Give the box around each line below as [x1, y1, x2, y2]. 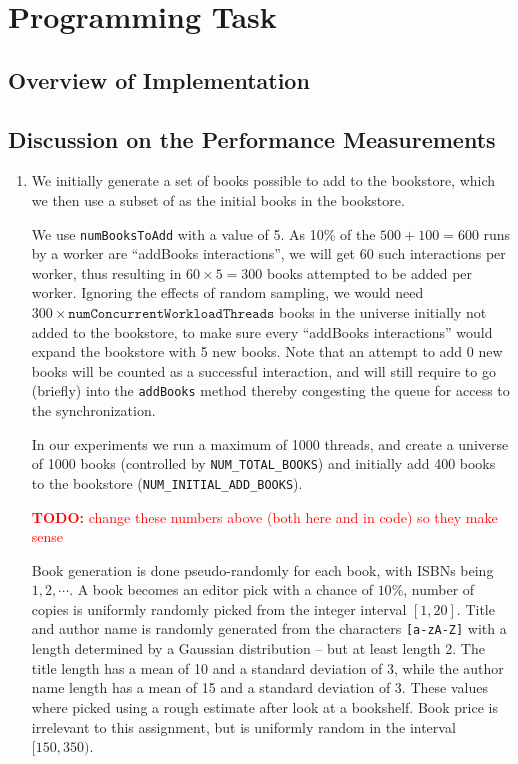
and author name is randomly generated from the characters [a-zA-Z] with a [31, 618, 507, 639]
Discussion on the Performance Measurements [8, 123, 496, 154]
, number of [403, 579, 475, 600]
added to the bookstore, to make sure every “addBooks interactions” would [31, 321, 493, 342]
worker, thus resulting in [31, 262, 182, 283]
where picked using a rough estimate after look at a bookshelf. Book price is [31, 696, 498, 717]
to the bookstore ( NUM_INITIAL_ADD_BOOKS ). [31, 472, 303, 493]
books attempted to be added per [266, 262, 473, 283]
